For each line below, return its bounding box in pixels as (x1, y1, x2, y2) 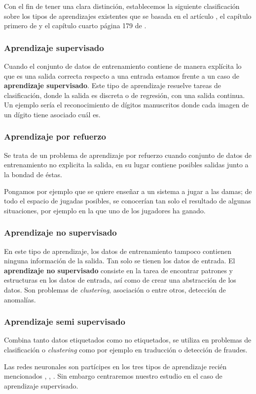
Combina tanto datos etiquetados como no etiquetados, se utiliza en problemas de (4, 335, 252, 345)
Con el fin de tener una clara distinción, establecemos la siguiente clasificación (4, 1, 240, 11)
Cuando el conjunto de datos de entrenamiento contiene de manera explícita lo (4, 61, 242, 71)
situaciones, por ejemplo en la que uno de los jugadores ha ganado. (4, 205, 206, 215)
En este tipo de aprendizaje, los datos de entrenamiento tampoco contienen (4, 246, 231, 256)
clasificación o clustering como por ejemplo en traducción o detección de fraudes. (4, 344, 248, 354)
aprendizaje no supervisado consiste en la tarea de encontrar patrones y (4, 265, 233, 275)
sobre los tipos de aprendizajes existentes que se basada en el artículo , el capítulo (4, 10, 252, 21)
